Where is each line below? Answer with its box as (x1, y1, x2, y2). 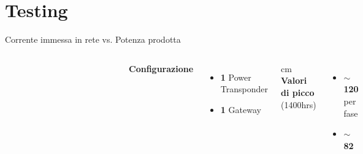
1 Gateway (220, 103, 261, 116)
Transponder (220, 82, 269, 95)
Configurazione (129, 62, 194, 75)
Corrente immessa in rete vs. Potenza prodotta (5, 33, 181, 46)
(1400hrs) (281, 98, 316, 111)
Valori (281, 74, 307, 87)
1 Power (220, 70, 251, 83)
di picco (281, 86, 315, 98)
